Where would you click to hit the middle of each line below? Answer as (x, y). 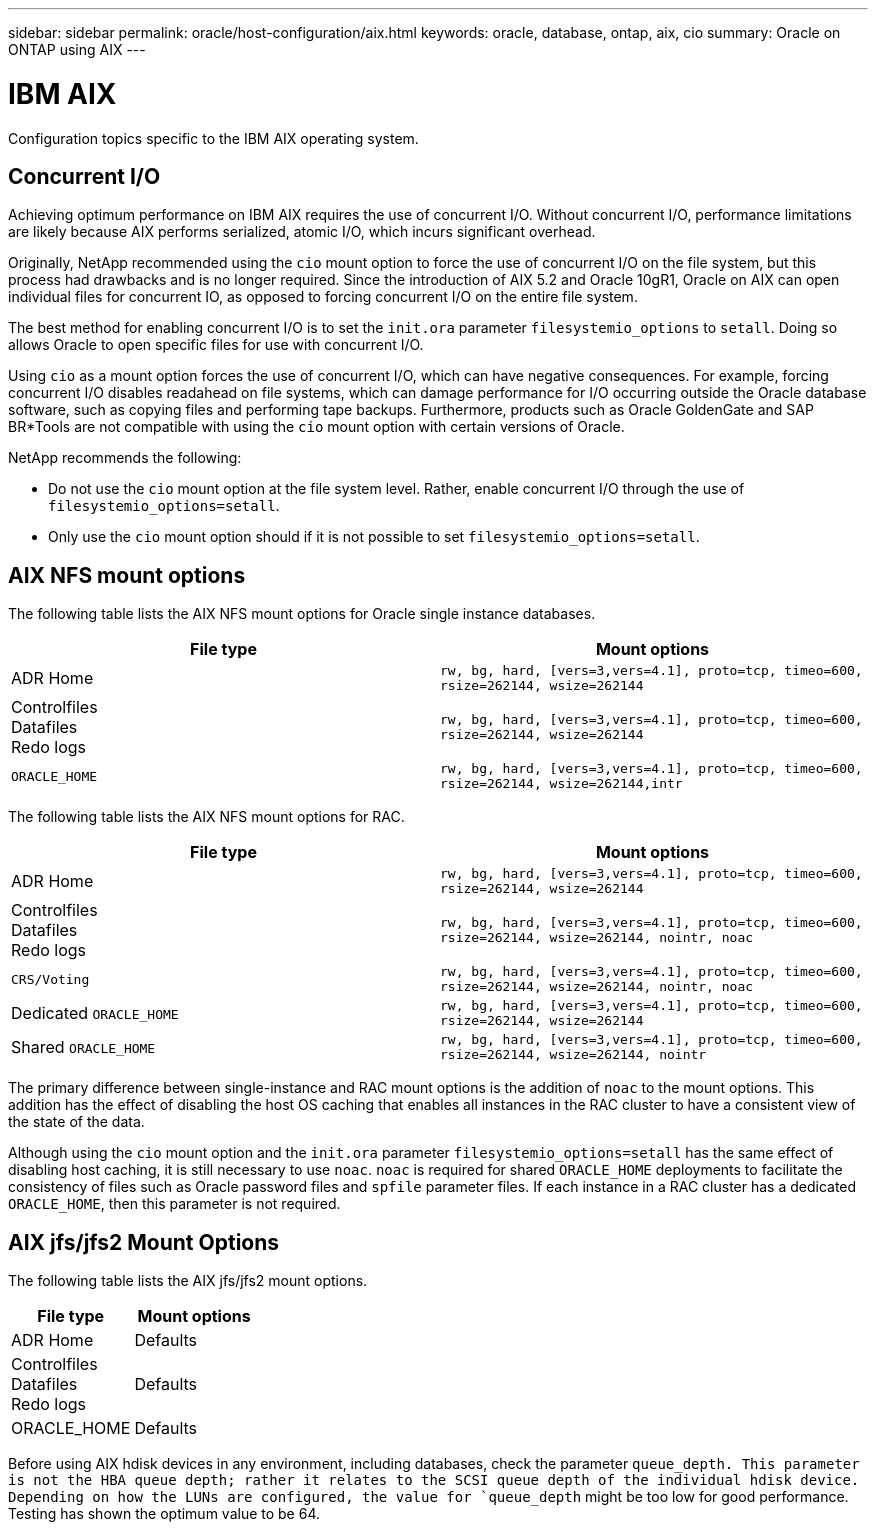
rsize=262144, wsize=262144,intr (561, 784)
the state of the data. (76, 1122)
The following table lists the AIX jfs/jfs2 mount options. (188, 1281)
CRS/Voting (50, 979)
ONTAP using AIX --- (77, 49)
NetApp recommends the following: (125, 458)
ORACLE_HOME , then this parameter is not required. (174, 1204)
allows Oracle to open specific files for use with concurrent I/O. (216, 345)
